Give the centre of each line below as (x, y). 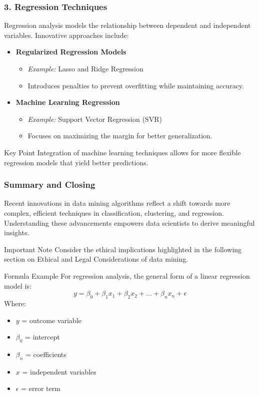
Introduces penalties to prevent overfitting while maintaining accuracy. (136, 85)
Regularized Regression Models (71, 52)
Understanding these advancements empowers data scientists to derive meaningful (129, 222)
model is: (18, 285)
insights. (17, 232)
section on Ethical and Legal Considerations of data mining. (96, 259)
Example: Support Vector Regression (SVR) (95, 119)
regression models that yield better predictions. (76, 162)
